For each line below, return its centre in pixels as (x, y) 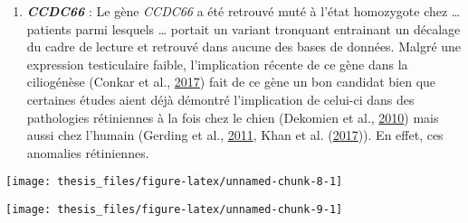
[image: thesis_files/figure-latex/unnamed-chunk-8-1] (174, 182)
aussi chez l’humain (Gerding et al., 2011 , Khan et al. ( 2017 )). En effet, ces (235, 135)
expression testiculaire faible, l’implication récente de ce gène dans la (217, 64)
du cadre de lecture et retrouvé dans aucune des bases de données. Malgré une (244, 46)
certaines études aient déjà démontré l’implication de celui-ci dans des (220, 99)
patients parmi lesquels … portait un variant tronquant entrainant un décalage (244, 28)
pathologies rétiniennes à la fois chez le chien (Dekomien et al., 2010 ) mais (233, 117)
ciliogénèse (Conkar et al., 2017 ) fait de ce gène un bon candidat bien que (231, 82)
